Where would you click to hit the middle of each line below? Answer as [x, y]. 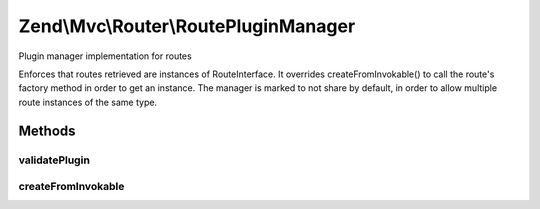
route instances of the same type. [88, 102]
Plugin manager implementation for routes [105, 56]
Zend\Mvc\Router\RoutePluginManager [187, 26]
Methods [47, 130]
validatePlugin [54, 160]
